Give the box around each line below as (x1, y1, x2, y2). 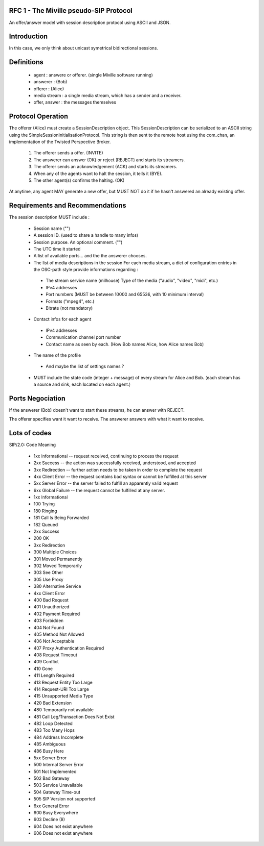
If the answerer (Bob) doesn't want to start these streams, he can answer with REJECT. (9, 407, 185, 413)
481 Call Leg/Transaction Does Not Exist (33, 714, 115, 720)
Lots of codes (9, 429, 51, 437)
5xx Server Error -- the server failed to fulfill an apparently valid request (33, 480, 178, 486)
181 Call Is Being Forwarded (33, 515, 89, 521)
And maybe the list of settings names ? (45, 363, 124, 370)
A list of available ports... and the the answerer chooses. (33, 253, 147, 259)
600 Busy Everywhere (33, 810, 78, 816)
